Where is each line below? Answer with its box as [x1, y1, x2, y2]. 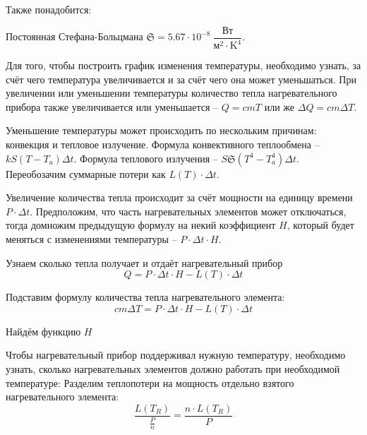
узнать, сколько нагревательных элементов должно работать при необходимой [6, 361, 340, 376]
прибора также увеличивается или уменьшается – [6, 99, 219, 114]
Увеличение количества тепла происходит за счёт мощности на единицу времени [6, 190, 353, 205]
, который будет [287, 218, 354, 232]
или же [264, 99, 295, 114]
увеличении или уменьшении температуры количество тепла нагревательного [6, 85, 337, 100]
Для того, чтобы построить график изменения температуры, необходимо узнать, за [6, 58, 361, 72]
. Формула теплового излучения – [73, 150, 218, 165]
